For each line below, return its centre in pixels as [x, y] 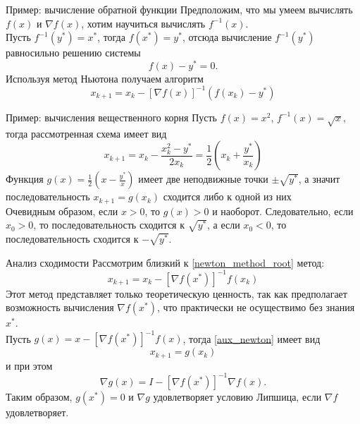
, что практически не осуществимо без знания [256, 307]
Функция [25, 179]
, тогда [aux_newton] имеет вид [252, 338]
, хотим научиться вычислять [143, 23]
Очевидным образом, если [62, 211]
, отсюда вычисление [227, 37]
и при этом [29, 365]
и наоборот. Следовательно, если [283, 211]
